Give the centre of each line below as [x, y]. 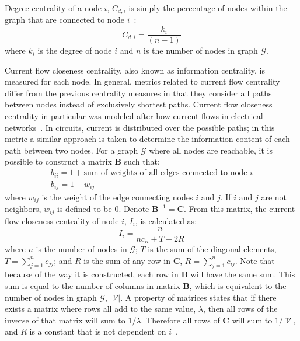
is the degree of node [75, 51]
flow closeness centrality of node [62, 220]
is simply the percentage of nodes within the [208, 8]
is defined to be [84, 209]
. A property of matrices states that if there [198, 297]
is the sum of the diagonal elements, [212, 249]
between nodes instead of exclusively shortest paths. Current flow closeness [139, 104]
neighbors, [23, 209]
